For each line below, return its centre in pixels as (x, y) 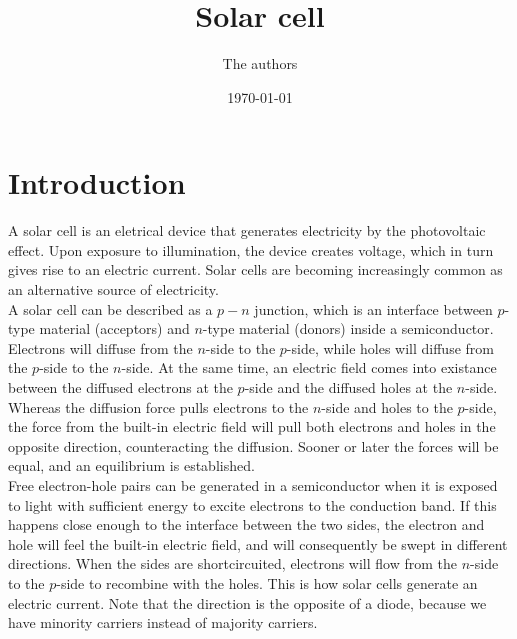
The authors (260, 63)
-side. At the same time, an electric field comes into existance (309, 367)
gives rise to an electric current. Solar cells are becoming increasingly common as (255, 269)
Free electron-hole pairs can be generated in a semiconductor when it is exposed (253, 484)
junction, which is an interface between (373, 308)
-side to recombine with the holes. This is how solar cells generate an (267, 582)
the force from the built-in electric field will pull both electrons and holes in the (252, 426)
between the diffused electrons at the (120, 387)
